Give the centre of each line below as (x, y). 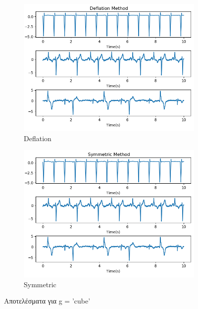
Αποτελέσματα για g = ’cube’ (47, 301)
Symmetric (40, 284)
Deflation (38, 138)
